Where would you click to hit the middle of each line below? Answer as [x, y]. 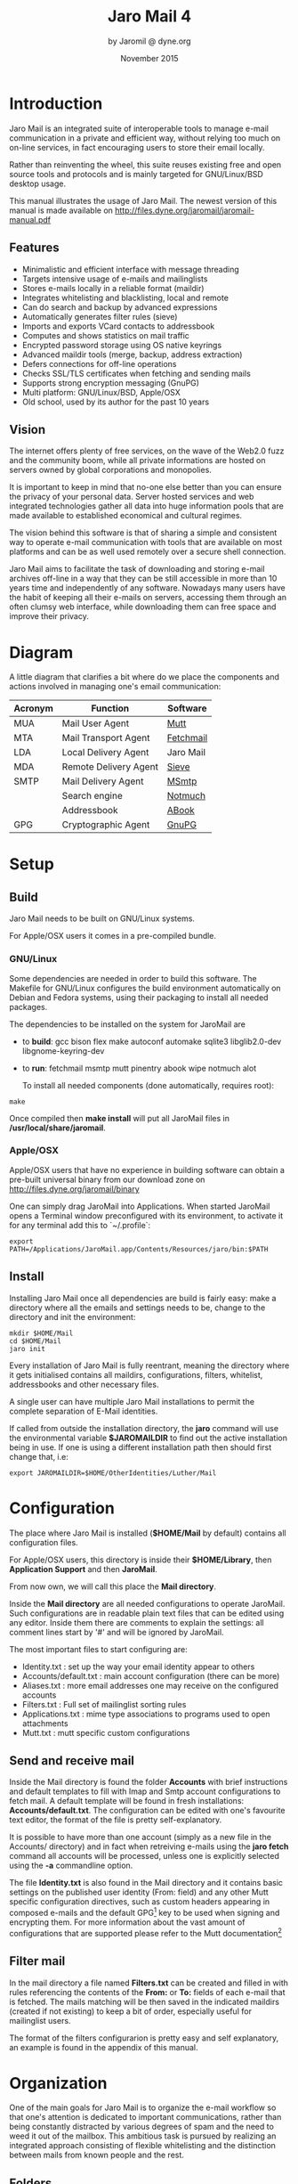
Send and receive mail [72, 1760]
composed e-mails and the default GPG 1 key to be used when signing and [145, 1912]
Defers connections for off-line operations [99, 363]
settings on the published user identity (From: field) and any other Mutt [139, 1892]
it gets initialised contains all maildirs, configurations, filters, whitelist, [136, 1374]
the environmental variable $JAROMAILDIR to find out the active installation [148, 1438]
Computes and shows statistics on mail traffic [105, 335]
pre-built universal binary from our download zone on [107, 1179]
